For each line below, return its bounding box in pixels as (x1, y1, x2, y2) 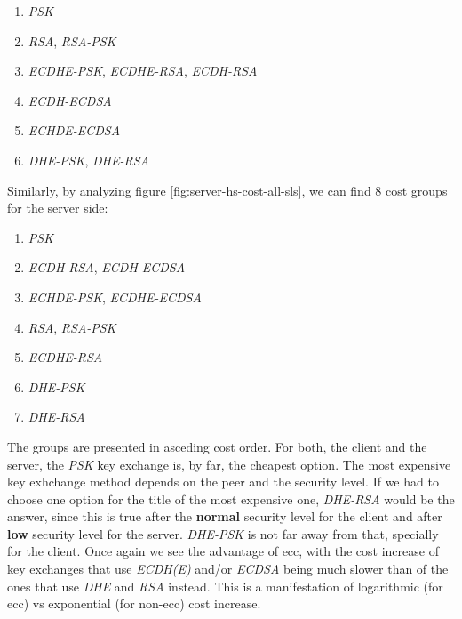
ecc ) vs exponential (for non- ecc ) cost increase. (7, 594, 261, 613)
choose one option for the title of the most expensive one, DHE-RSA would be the (7, 489, 455, 508)
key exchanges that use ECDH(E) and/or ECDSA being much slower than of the (7, 559, 449, 578)
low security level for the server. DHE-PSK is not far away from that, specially (7, 524, 439, 543)
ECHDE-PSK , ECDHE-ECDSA (28, 287, 202, 306)
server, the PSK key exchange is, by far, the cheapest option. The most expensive (7, 454, 451, 473)
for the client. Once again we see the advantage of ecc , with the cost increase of (7, 542, 439, 560)
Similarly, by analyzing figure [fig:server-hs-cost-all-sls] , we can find (7, 181, 371, 199)
